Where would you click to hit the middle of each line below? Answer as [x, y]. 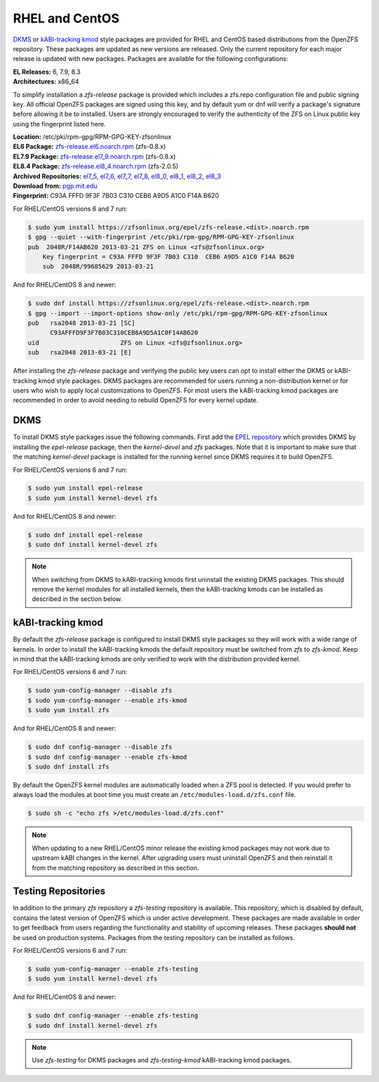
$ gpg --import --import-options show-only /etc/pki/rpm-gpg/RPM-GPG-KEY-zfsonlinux [178, 313]
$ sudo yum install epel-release [85, 488]
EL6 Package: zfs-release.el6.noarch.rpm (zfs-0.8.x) [89, 147]
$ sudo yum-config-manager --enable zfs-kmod [107, 700]
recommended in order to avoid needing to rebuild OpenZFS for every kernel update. [136, 400]
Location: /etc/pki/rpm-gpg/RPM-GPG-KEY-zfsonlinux [92, 137]
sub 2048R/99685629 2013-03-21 [98, 266]
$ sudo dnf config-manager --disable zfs [100, 747]
